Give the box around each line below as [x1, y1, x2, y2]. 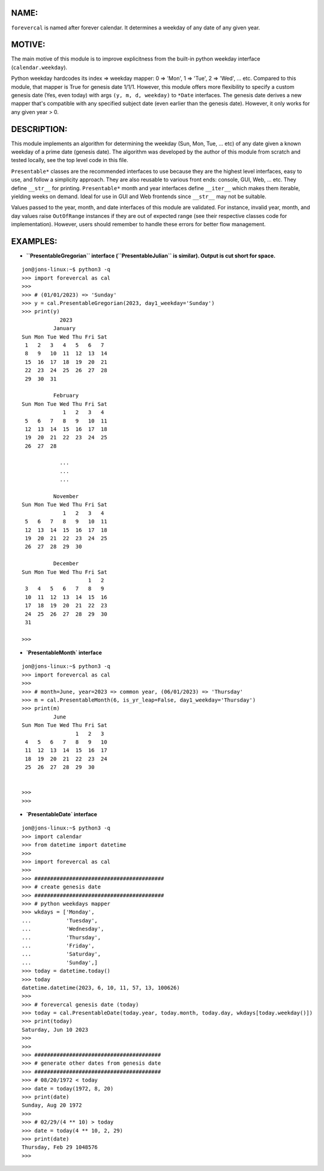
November [53, 493, 79, 500]
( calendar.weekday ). [11, 64, 68, 71]
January [53, 325, 76, 332]
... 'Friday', [22, 942, 95, 949]
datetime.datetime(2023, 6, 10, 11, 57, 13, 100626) [22, 984, 180, 991]
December [53, 560, 79, 567]
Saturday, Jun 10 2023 [22, 1026, 89, 1033]
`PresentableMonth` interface [26, 649, 102, 657]
